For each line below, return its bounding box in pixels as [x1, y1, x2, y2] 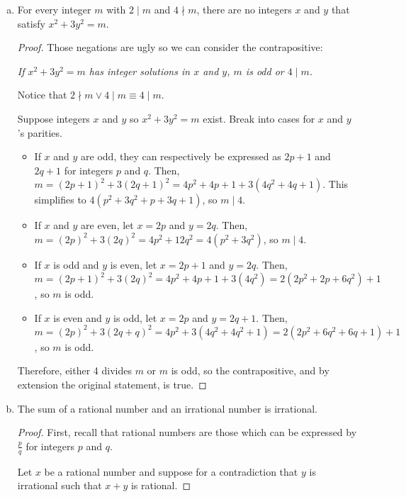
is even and [53, 310, 102, 325]
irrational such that [17, 478, 102, 493]
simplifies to [34, 192, 86, 207]
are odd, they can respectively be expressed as [81, 149, 281, 164]
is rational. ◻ [130, 478, 191, 493]
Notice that [17, 87, 67, 102]
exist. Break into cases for [203, 111, 315, 125]
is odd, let [113, 310, 157, 325]
